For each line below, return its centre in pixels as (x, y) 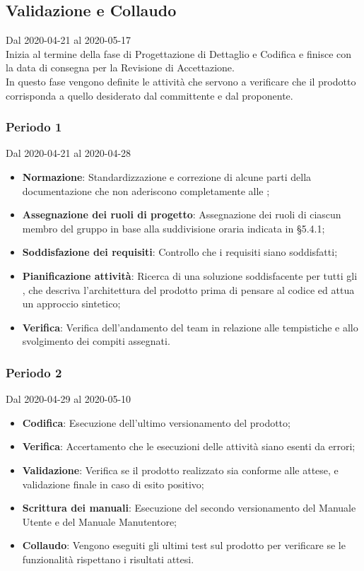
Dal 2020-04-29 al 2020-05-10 (69, 399)
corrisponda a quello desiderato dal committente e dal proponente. (149, 95)
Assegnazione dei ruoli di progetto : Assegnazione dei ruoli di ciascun (182, 214)
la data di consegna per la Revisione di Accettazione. (120, 67)
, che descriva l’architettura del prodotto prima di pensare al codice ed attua (188, 289)
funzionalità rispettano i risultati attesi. (108, 559)
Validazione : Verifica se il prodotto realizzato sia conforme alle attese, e (180, 470)
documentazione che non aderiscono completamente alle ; (146, 190)
